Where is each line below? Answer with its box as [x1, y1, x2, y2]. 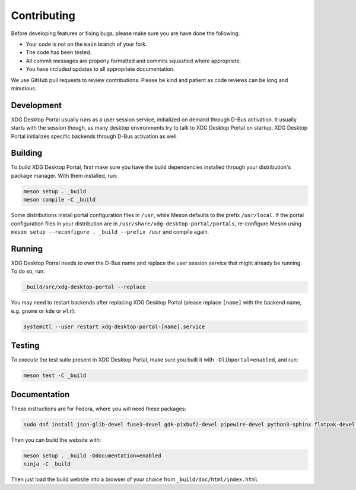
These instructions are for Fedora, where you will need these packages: [11, 405, 187, 412]
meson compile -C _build [23, 196, 96, 203]
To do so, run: [11, 268, 45, 275]
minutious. [11, 84, 37, 92]
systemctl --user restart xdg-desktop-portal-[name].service [23, 323, 205, 330]
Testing [11, 341, 40, 351]
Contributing [11, 9, 75, 22]
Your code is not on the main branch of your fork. [26, 40, 148, 48]
